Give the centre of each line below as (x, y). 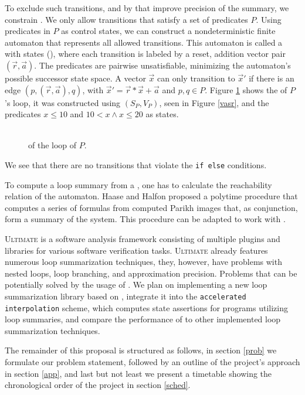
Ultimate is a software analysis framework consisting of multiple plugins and (143, 238)
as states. (162, 114)
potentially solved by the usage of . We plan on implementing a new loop (136, 285)
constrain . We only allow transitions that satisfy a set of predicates (126, 19)
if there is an (272, 78)
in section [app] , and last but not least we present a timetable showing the (138, 373)
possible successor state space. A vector (75, 78)
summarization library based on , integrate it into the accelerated (126, 296)
